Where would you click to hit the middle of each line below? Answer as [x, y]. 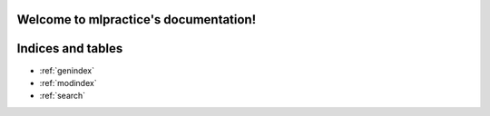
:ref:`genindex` [67, 70]
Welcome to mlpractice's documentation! [137, 19]
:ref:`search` [63, 96]
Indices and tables [70, 48]
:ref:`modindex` [68, 82]
